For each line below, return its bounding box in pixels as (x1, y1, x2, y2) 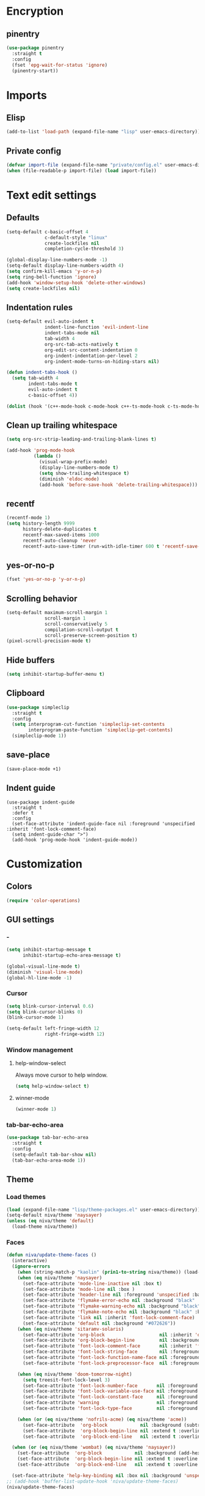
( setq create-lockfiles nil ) (6, 285, 81, 291)
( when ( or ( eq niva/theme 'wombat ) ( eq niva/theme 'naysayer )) (12, 1445, 176, 1451)
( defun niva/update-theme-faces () (6, 1252, 97, 1259)
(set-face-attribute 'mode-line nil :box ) (22, 1286, 135, 1292)
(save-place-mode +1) (6, 766, 62, 772)
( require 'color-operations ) (6, 897, 81, 903)
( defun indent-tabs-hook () (6, 369, 78, 376)
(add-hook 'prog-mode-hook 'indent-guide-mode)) (12, 837, 138, 843)
